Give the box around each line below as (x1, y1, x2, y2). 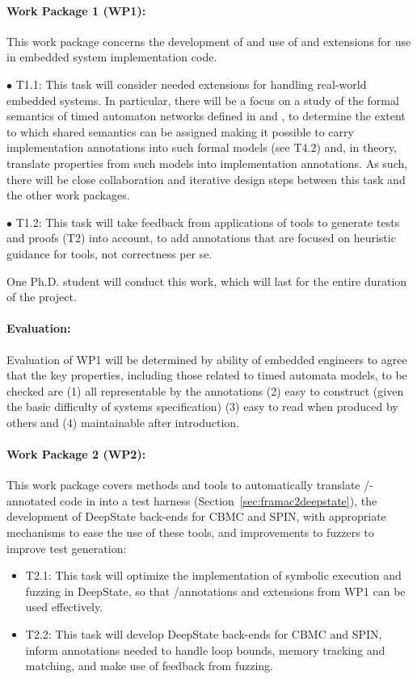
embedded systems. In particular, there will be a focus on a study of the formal (6, 91, 399, 108)
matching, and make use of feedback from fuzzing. (25, 657, 273, 674)
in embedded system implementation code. (6, 48, 217, 65)
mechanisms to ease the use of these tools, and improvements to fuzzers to (6, 524, 374, 541)
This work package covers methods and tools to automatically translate (6, 476, 360, 493)
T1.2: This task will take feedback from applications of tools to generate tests (15, 213, 400, 230)
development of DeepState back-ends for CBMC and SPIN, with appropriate (6, 508, 386, 525)
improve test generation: (6, 539, 127, 556)
